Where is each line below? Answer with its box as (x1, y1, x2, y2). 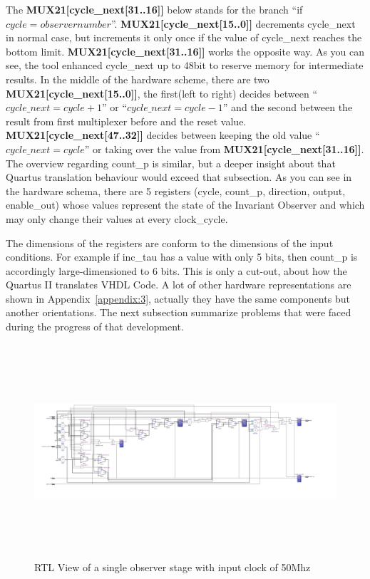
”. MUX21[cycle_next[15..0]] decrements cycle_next (111, 16, 356, 31)
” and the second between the (222, 100, 353, 115)
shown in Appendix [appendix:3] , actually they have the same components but (6, 291, 350, 306)
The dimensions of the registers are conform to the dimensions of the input (6, 235, 334, 250)
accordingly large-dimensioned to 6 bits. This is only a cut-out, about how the (6, 263, 347, 278)
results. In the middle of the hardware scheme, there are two (6, 71, 269, 86)
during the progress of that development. (6, 319, 184, 334)
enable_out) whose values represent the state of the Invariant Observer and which (6, 197, 365, 212)
